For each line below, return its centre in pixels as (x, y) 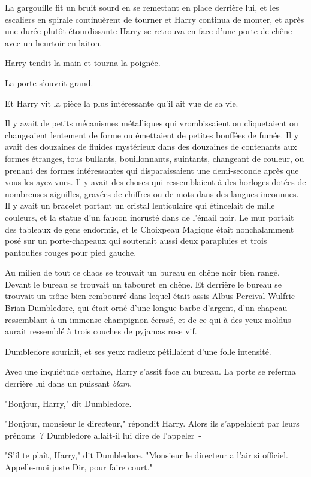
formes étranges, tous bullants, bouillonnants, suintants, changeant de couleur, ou (155, 158)
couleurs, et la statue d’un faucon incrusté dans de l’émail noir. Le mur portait (150, 217)
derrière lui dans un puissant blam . (69, 383)
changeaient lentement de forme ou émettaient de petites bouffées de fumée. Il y (152, 135)
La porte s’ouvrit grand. (49, 82)
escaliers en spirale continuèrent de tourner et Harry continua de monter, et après (155, 19)
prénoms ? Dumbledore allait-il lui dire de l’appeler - (103, 435)
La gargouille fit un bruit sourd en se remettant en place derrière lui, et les (142, 7)
